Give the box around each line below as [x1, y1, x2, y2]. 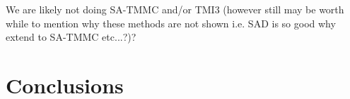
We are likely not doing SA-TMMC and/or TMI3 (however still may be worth [6, 2, 344, 16]
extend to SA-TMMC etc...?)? [6, 29, 136, 44]
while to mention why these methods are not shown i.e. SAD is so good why [6, 15, 336, 30]
